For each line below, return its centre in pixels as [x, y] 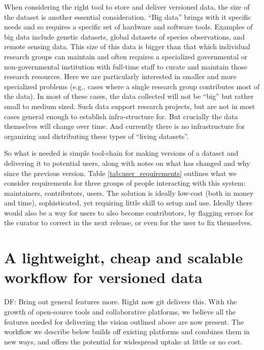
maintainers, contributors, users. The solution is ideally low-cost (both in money [129, 192]
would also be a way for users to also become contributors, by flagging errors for [129, 212]
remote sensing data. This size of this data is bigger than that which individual [127, 46]
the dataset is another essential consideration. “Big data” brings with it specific [128, 16]
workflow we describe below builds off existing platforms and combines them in [127, 331]
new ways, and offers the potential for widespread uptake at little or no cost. [123, 341]
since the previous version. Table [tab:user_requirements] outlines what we [120, 173]
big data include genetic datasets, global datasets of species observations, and [124, 36]
